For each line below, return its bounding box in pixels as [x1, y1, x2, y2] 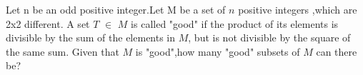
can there [316, 44, 357, 59]
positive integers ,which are [238, 2, 357, 16]
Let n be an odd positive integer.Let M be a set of [6, 2, 226, 16]
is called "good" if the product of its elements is [131, 16, 339, 31]
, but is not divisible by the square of [188, 30, 351, 45]
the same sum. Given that [6, 44, 119, 59]
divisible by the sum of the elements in [6, 30, 176, 45]
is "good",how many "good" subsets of [135, 44, 300, 59]
